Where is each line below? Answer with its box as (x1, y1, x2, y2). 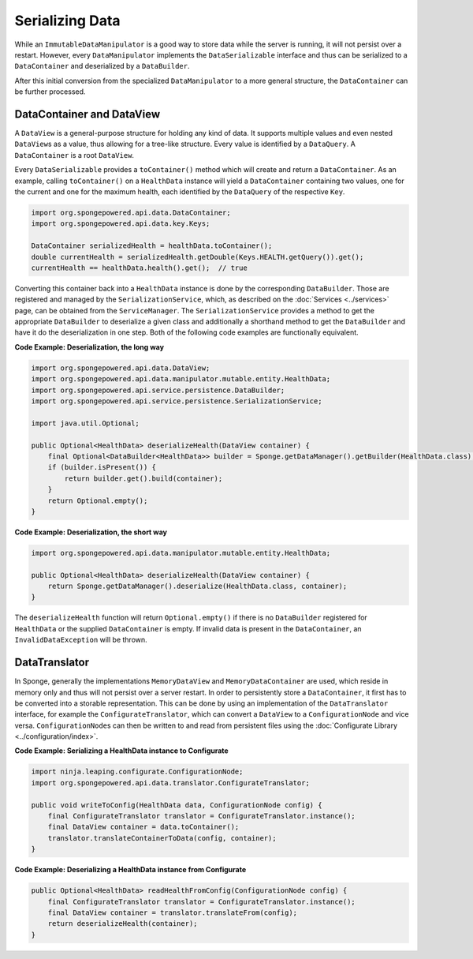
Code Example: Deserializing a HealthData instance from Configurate (14, 865, 247, 875)
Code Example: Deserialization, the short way (14, 527, 167, 537)
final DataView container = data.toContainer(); (47, 822, 240, 832)
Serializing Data (14, 12, 121, 29)
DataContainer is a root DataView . (14, 150, 134, 159)
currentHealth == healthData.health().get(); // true (31, 263, 248, 272)
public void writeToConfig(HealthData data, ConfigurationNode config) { (31, 800, 322, 809)
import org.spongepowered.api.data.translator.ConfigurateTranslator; (31, 778, 311, 787)
